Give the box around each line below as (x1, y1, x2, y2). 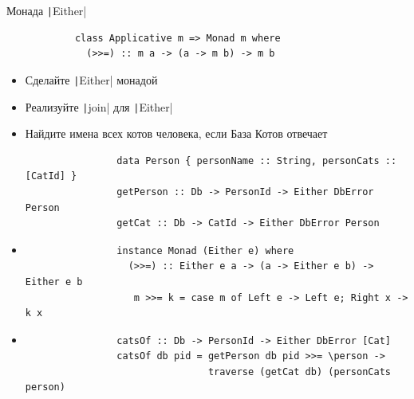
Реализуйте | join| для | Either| (25, 98, 173, 115)
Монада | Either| (6, 2, 87, 18)
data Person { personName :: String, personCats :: (116, 155, 397, 166)
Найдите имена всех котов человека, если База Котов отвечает (25, 125, 328, 142)
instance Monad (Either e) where (116, 244, 294, 256)
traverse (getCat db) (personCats (207, 366, 391, 377)
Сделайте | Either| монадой (25, 71, 158, 88)
